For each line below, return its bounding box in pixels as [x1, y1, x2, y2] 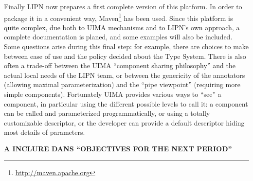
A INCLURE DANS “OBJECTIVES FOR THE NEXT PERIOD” [4, 143, 232, 153]
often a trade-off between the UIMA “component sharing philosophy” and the [4, 60, 235, 71]
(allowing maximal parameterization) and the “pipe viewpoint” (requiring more [4, 79, 240, 90]
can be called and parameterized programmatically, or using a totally [4, 108, 210, 118]
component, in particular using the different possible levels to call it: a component [4, 98, 248, 109]
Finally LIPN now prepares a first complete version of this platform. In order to [4, 1, 242, 11]
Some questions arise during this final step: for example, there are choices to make [4, 41, 249, 52]
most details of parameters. [4, 127, 85, 137]
